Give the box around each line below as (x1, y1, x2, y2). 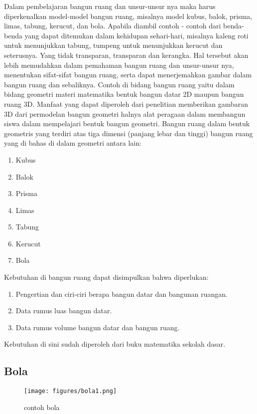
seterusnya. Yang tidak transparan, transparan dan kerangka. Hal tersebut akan (4, 49, 249, 60)
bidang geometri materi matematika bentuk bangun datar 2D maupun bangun (4, 89, 244, 99)
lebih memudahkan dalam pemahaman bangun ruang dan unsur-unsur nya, (4, 59, 234, 70)
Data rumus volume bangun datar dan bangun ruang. (15, 322, 180, 332)
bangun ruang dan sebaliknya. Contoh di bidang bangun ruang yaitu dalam (4, 79, 235, 89)
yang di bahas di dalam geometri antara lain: (4, 138, 141, 148)
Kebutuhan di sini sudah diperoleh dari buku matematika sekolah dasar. (4, 339, 226, 349)
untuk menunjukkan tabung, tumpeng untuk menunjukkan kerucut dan (4, 40, 223, 50)
